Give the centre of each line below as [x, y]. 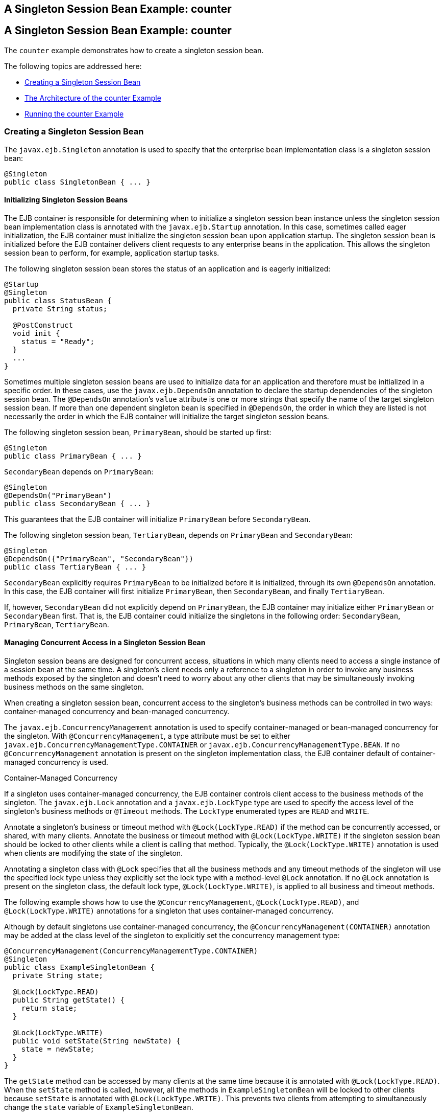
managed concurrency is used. [56, 762]
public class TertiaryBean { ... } [75, 567]
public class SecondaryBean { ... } [77, 503]
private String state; [58, 976]
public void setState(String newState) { [96, 1041]
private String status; [60, 309]
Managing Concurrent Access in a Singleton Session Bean [105, 643]
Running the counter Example [74, 113]
